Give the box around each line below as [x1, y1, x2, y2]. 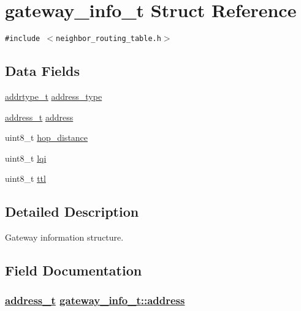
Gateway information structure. [5, 231, 124, 244]
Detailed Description [5, 202, 139, 221]
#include [5, 34, 40, 43]
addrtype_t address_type [5, 89, 102, 102]
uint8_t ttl [5, 172, 46, 185]
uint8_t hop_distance [5, 131, 88, 144]
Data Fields [5, 61, 80, 80]
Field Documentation [5, 261, 142, 280]
